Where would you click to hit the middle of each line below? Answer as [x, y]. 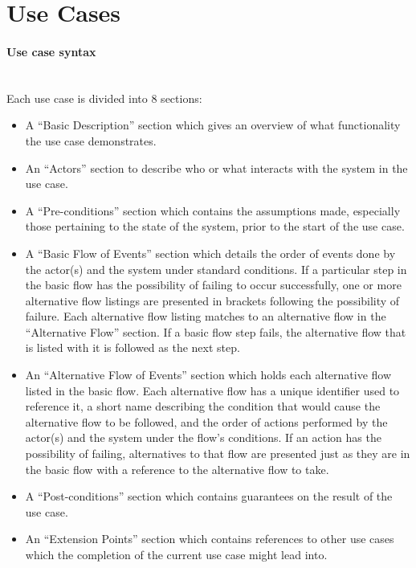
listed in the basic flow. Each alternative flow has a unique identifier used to [212, 390]
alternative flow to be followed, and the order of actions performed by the [206, 421]
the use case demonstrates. [91, 140]
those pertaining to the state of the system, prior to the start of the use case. [215, 226]
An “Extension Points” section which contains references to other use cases [210, 539]
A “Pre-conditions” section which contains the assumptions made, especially [213, 210]
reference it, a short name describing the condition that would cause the [203, 406]
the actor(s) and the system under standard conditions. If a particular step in [216, 269]
